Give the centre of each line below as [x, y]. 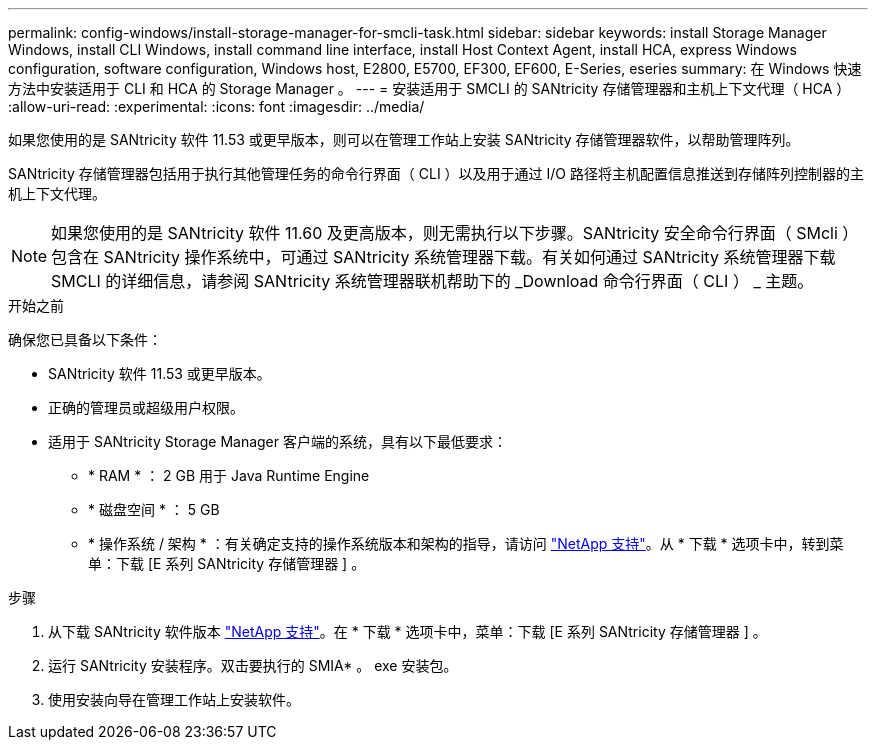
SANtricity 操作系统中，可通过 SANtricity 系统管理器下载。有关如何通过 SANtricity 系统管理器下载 [469, 257]
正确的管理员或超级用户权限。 [146, 407]
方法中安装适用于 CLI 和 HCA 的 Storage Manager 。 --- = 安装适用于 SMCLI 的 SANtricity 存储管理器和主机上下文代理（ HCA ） [429, 88]
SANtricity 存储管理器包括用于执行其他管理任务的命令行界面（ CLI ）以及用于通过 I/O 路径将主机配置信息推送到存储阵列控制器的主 [436, 173]
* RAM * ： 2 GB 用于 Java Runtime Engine [229, 475]
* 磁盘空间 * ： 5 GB [154, 509]
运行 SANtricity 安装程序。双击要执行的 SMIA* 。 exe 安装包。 [253, 665]
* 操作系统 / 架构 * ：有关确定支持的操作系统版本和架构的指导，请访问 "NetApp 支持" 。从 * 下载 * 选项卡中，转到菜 [466, 543]
